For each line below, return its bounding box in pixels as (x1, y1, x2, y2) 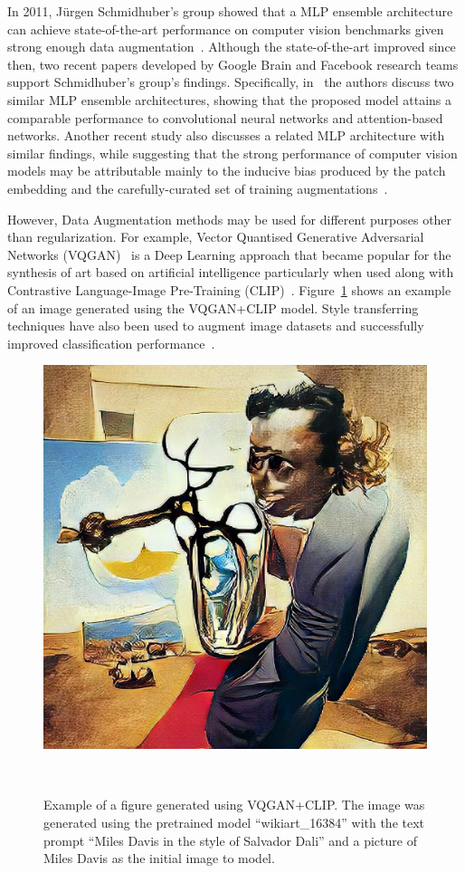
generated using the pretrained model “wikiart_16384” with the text (43, 813, 425, 832)
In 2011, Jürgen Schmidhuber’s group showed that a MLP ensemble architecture (7, 2, 453, 20)
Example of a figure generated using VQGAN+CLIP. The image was (43, 795, 425, 814)
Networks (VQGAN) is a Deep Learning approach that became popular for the (7, 245, 451, 264)
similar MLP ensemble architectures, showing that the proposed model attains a (7, 90, 451, 109)
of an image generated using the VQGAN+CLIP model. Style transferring (7, 298, 419, 317)
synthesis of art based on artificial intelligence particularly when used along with (7, 263, 454, 282)
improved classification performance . (7, 333, 215, 352)
